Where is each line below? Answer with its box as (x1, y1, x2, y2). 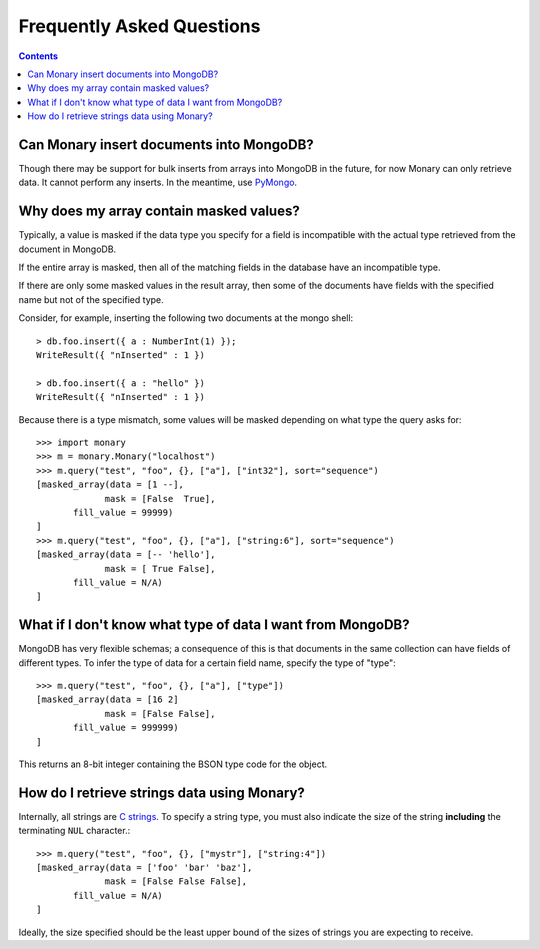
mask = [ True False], (104, 563, 216, 574)
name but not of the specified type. (18, 293, 164, 305)
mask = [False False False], (104, 876, 248, 887)
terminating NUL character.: (18, 825, 131, 837)
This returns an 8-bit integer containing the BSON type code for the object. (18, 758, 328, 770)
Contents (18, 50, 59, 62)
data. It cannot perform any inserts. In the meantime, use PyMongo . (18, 176, 298, 189)
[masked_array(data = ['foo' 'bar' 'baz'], (36, 862, 253, 874)
